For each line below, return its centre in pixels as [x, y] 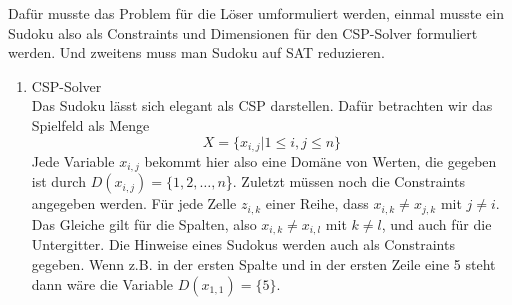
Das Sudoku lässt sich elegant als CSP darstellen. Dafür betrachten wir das [262, 105]
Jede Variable [73, 161]
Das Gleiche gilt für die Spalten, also [144, 223]
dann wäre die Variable [102, 283]
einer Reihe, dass [317, 203]
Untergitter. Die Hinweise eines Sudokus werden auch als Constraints [243, 244]
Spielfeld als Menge [90, 124]
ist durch [58, 181]
